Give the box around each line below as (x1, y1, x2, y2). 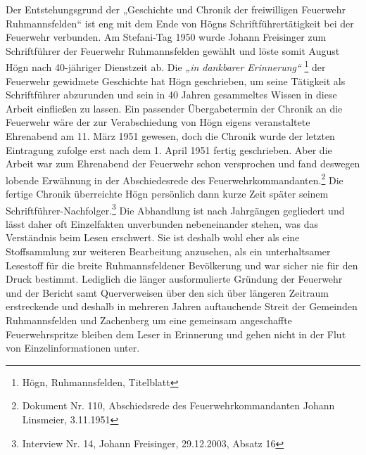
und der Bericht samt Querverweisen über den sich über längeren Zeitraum (6, 285, 329, 300)
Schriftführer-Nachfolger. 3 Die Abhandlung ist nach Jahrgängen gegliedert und (6, 200, 345, 217)
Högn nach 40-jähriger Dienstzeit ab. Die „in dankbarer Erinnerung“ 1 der (6, 58, 326, 75)
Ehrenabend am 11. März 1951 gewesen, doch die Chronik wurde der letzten (6, 129, 335, 143)
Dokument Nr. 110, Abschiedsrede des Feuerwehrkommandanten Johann (22, 398, 335, 413)
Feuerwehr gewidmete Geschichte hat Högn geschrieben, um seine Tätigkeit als (6, 73, 346, 88)
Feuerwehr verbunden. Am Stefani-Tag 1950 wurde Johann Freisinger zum (6, 30, 327, 44)
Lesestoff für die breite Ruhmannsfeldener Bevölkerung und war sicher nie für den (6, 257, 358, 272)
